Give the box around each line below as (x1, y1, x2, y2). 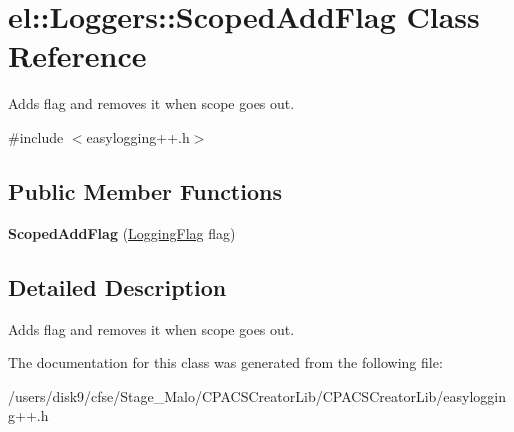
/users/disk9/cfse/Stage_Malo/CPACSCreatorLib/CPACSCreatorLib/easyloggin (8, 385, 507, 406)
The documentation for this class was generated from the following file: (8, 352, 443, 373)
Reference (8, 35, 147, 76)
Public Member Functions (8, 175, 282, 206)
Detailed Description (8, 271, 227, 302)
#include (8, 126, 64, 147)
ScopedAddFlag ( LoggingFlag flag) (8, 222, 236, 243)
